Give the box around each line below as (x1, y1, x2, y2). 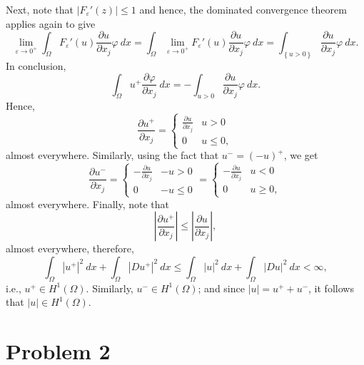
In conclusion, (6, 58, 66, 73)
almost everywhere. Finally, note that (6, 196, 170, 211)
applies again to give (6, 16, 96, 31)
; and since (198, 280, 245, 295)
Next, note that (6, 2, 74, 16)
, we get (283, 148, 318, 162)
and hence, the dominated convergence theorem (139, 2, 347, 16)
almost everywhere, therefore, (6, 241, 134, 256)
